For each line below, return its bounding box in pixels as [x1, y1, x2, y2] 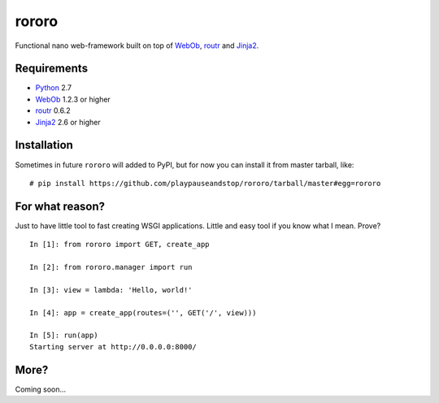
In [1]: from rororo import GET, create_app [29, 240, 211, 249]
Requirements [15, 62, 89, 76]
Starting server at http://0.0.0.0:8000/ [29, 342, 197, 351]
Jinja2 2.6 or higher [35, 117, 101, 127]
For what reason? [15, 199, 106, 213]
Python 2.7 [35, 83, 72, 93]
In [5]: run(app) [29, 331, 98, 340]
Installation [15, 138, 73, 152]
